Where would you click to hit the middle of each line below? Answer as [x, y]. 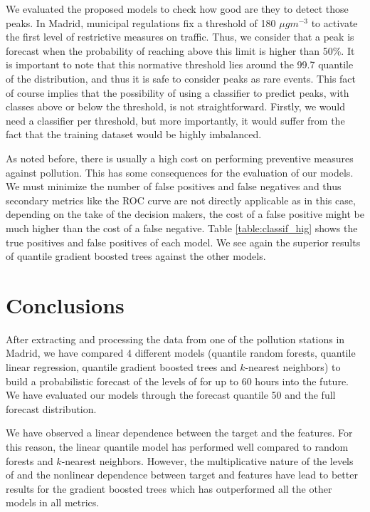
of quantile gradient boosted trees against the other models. [136, 256]
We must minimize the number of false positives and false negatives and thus [174, 186]
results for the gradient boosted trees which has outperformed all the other [169, 488]
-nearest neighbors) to [293, 367]
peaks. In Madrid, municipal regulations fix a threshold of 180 [141, 22]
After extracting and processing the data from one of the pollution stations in [175, 339]
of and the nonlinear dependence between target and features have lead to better [182, 475]
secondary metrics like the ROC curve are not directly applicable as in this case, [181, 200]
